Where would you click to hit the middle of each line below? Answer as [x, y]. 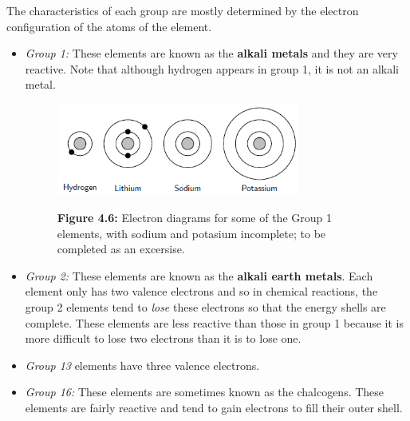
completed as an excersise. [121, 249]
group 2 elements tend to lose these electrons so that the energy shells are [205, 306]
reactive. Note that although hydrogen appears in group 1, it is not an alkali [212, 68]
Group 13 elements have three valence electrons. [142, 365]
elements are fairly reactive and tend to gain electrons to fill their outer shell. [214, 407]
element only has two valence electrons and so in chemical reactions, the [201, 291]
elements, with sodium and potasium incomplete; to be [191, 233]
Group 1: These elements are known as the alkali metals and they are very [211, 53]
